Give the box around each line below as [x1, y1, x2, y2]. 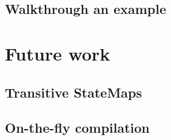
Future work [5, 41, 110, 65]
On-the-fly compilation [5, 118, 150, 137]
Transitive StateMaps [5, 82, 142, 101]
